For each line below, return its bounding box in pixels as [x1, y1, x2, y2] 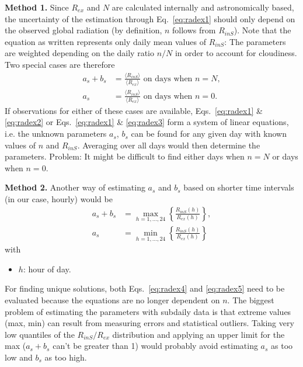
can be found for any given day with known [131, 127, 287, 140]
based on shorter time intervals [183, 181, 294, 193]
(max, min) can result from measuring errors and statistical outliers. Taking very [5, 317, 294, 329]
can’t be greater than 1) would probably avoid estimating [53, 340, 258, 352]
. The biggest [227, 293, 274, 306]
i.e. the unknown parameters [5, 127, 107, 140]
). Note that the [234, 24, 291, 36]
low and [5, 351, 33, 363]
